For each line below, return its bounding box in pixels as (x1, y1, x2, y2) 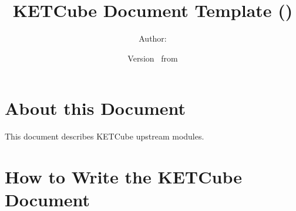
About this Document (5, 96, 186, 120)
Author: (139, 32, 167, 45)
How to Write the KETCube (5, 165, 242, 189)
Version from (127, 52, 178, 64)
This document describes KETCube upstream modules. (5, 130, 204, 142)
